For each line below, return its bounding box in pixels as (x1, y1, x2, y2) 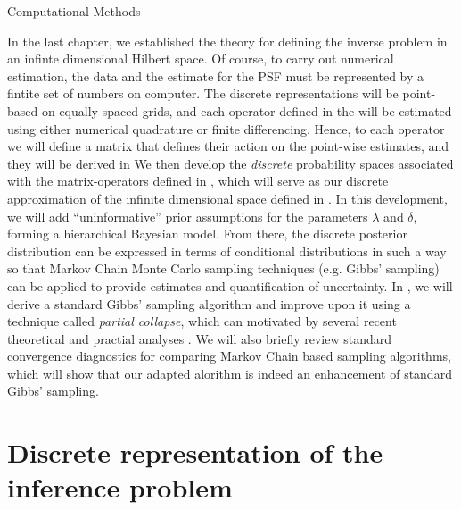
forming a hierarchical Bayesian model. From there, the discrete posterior (7, 224, 407, 243)
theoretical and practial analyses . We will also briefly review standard (7, 329, 392, 347)
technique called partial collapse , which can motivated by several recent (7, 312, 397, 330)
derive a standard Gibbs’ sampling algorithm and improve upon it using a (7, 294, 411, 313)
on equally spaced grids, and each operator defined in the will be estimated (41, 101, 452, 120)
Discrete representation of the (7, 434, 383, 471)
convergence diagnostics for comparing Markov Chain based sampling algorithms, (7, 347, 451, 365)
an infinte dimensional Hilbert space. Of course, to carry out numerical (7, 49, 394, 68)
